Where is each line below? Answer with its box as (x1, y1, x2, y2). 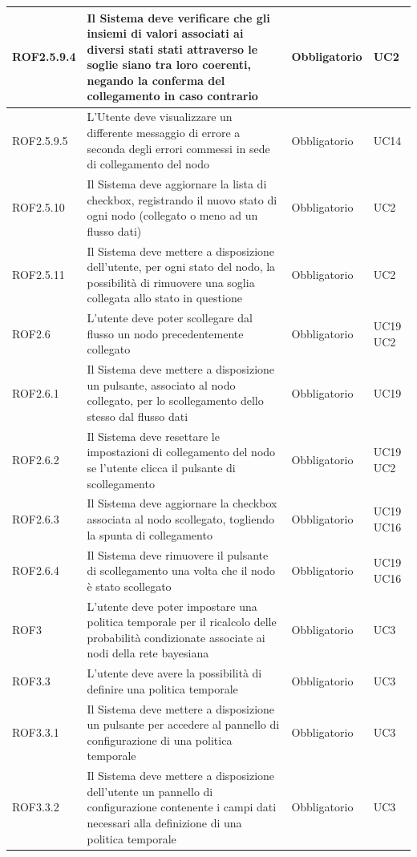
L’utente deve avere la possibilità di (87, 665, 262, 681)
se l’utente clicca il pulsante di (87, 459, 236, 476)
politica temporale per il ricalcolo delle (87, 613, 277, 630)
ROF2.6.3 (12, 511, 59, 528)
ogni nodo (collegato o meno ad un (87, 207, 258, 224)
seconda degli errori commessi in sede (87, 139, 270, 156)
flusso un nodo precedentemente (87, 325, 244, 342)
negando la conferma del (87, 71, 225, 88)
